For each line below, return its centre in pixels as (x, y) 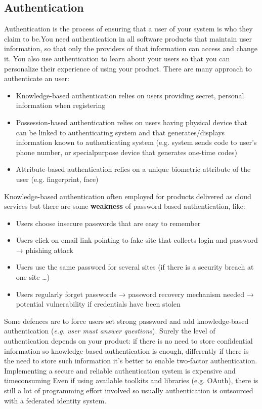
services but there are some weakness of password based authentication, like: (125, 206)
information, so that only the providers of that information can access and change (131, 48)
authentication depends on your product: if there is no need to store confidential (128, 341)
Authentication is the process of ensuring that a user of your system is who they (128, 29)
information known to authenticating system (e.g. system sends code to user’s (136, 142)
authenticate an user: (37, 78)
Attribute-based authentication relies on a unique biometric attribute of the (133, 169)
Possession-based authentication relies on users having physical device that (132, 122)
